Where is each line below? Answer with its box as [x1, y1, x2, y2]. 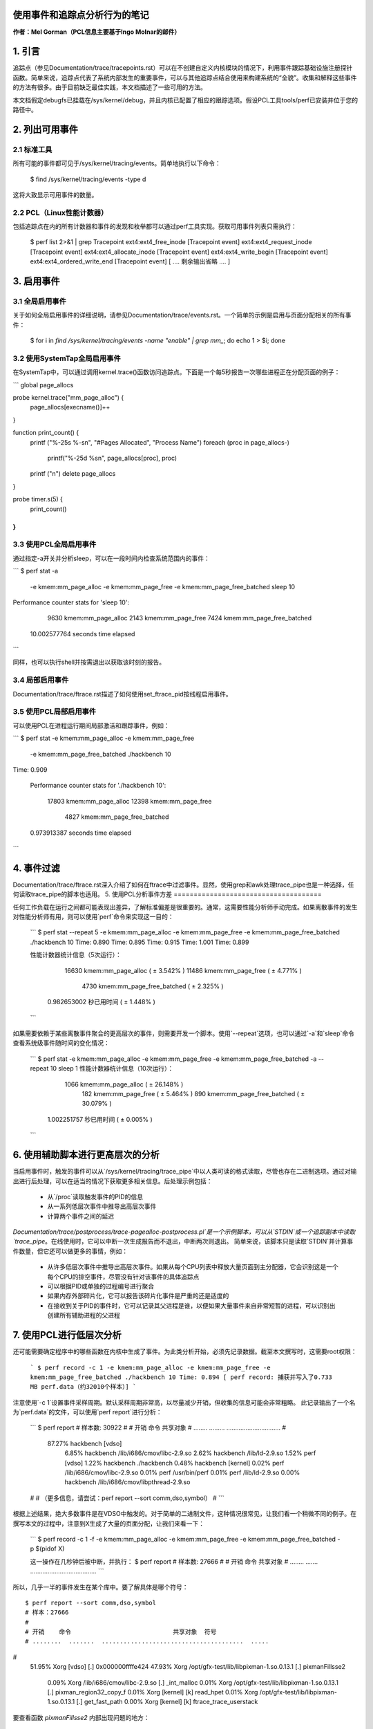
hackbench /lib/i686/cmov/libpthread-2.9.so [64, 1478, 191, 1486]
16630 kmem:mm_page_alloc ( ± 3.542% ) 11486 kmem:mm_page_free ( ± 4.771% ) [64, 966, 302, 974]
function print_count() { [12, 429, 79, 437]
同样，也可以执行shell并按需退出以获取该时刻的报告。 [12, 658, 166, 667]
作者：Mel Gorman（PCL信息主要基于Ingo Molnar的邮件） [12, 28, 181, 36]
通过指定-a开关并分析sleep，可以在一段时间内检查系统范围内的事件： [12, 554, 210, 562]
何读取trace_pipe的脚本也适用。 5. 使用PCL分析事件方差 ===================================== [12, 890, 323, 898]
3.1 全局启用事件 [12, 297, 67, 306]
